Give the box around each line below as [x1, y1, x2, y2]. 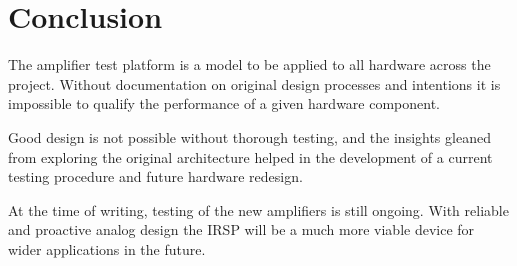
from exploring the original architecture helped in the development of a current [8, 146, 493, 167]
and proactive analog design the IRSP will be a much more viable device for [8, 219, 475, 240]
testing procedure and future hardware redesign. [8, 166, 303, 187]
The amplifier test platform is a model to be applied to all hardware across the [8, 54, 491, 75]
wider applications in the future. [8, 238, 206, 259]
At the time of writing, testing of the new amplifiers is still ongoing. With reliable [8, 199, 509, 220]
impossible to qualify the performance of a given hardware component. [8, 93, 440, 114]
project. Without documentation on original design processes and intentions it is [8, 73, 501, 94]
